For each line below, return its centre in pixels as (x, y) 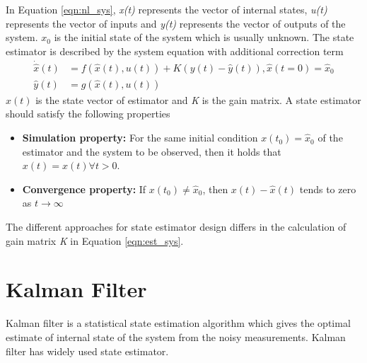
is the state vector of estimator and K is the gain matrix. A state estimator (198, 99)
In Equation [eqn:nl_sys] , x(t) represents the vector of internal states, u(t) (167, 9)
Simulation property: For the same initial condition (140, 138)
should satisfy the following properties (88, 114)
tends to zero (328, 189)
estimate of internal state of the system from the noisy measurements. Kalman (176, 336)
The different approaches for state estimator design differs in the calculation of (176, 227)
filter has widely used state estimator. (87, 351)
